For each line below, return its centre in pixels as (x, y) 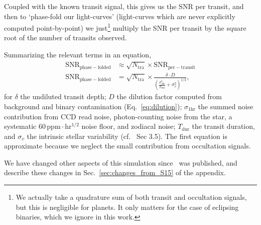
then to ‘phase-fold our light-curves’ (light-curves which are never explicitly (120, 16)
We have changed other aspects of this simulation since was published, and (121, 162)
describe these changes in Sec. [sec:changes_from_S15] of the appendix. (115, 172)
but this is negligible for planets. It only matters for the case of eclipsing (127, 207)
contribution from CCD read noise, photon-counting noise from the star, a (118, 116)
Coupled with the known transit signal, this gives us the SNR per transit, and (124, 6)
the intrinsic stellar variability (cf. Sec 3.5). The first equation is (127, 136)
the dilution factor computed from (169, 96)
